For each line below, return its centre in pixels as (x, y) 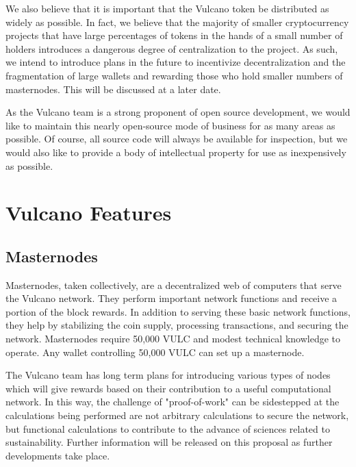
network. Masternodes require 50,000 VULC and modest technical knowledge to (173, 339)
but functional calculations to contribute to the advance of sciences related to (168, 428)
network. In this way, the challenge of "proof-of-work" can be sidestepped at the (173, 402)
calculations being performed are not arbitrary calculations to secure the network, (177, 415)
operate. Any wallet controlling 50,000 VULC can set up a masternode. (155, 352)
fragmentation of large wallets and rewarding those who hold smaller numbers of (174, 75)
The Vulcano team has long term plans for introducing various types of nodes (168, 375)
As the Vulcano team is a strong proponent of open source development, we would (178, 112)
